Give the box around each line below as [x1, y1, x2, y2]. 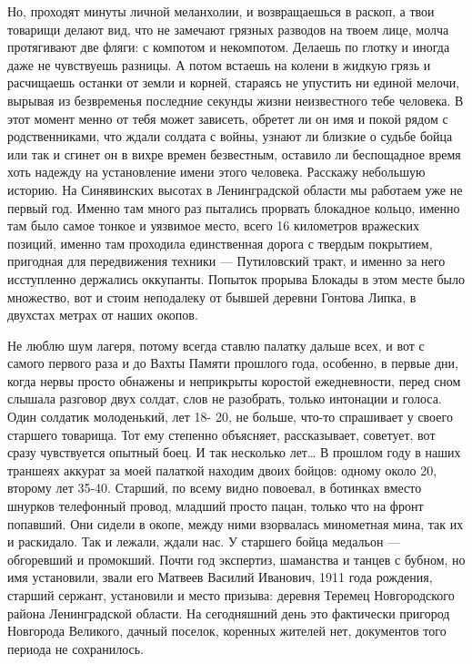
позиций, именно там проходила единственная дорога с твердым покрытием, [7, 233, 433, 252]
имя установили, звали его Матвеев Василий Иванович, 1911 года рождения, [7, 567, 433, 587]
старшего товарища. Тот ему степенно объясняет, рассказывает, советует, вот [7, 424, 436, 444]
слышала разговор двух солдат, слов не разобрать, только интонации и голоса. [7, 389, 442, 408]
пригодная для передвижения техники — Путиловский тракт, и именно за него [7, 251, 446, 271]
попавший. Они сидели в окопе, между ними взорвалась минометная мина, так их [7, 514, 464, 533]
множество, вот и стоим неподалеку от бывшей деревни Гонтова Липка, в [7, 287, 417, 306]
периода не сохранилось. [7, 638, 145, 658]
